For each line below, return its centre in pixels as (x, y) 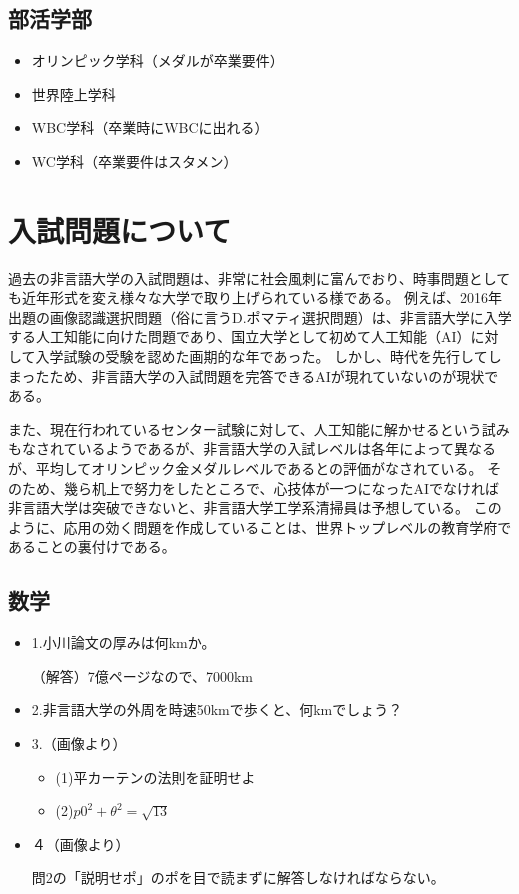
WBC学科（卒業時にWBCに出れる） (150, 127)
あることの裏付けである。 (92, 546)
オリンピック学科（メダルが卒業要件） (157, 60)
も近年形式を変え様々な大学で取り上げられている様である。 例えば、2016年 (255, 297)
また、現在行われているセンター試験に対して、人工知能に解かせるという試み (259, 428)
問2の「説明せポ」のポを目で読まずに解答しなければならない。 (238, 877)
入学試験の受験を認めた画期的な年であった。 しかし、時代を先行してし (268, 356)
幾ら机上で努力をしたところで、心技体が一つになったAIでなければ (281, 487)
